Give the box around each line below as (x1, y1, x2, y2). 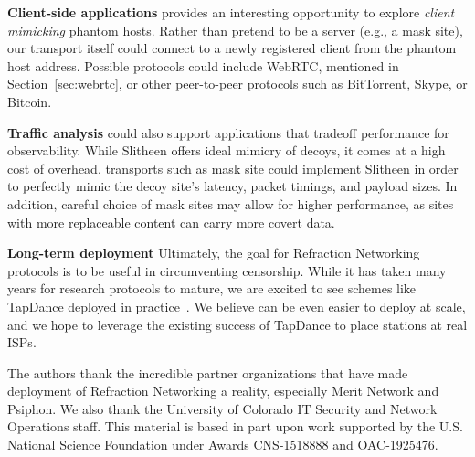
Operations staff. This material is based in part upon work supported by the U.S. (7, 417, 463, 436)
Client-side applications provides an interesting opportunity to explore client (7, 3, 455, 21)
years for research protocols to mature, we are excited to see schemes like (7, 279, 417, 298)
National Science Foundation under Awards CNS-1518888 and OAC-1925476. (7, 435, 438, 454)
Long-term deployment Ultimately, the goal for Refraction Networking (7, 243, 420, 262)
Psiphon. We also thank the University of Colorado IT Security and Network (7, 399, 438, 418)
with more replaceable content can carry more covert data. (7, 212, 335, 231)
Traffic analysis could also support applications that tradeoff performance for (7, 122, 449, 142)
